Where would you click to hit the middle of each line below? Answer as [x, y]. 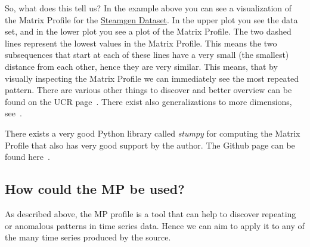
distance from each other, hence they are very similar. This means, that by [141, 66]
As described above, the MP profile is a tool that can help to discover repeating [151, 213]
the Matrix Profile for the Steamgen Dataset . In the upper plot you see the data [151, 19]
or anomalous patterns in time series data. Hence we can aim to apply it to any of [155, 225]
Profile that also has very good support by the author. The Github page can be [150, 145]
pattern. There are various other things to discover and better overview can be [148, 90]
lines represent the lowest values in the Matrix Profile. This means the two [141, 43]
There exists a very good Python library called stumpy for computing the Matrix [153, 133]
